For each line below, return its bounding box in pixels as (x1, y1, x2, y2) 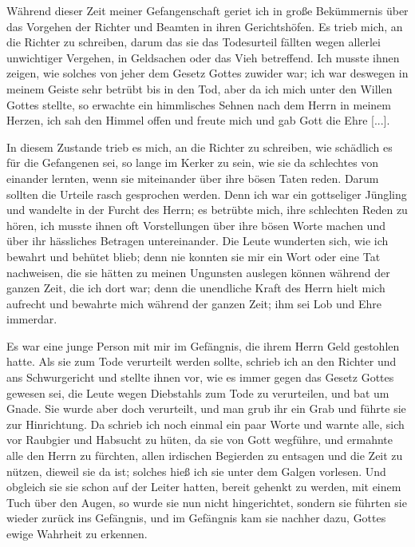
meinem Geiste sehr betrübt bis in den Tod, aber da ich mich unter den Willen (6, 80, 393, 97)
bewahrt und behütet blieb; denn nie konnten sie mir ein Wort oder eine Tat (6, 248, 381, 264)
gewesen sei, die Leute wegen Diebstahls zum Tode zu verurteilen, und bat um (6, 384, 389, 401)
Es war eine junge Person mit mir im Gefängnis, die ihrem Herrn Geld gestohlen (6, 337, 400, 354)
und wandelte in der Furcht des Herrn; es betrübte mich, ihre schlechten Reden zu (6, 201, 408, 218)
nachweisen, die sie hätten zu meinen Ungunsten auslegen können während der (6, 264, 390, 280)
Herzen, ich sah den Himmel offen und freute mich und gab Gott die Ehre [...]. (6, 112, 390, 129)
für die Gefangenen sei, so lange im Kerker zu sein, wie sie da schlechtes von (6, 154, 379, 171)
